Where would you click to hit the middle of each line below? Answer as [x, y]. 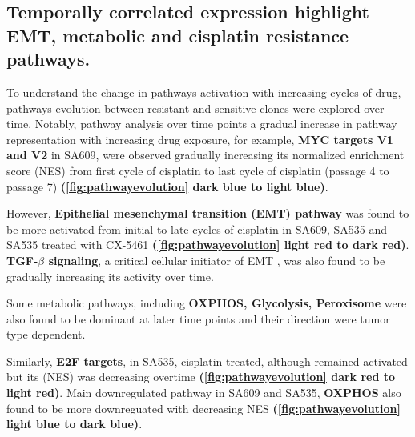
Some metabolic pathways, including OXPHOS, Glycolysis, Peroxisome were [207, 303]
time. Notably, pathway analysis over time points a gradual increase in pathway [202, 124]
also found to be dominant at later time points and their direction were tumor [198, 318]
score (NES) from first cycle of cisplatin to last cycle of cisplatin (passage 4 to [198, 170]
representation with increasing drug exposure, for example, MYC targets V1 [200, 139]
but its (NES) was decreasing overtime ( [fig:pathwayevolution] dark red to [201, 377]
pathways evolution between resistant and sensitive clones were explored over [195, 108]
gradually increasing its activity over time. [110, 276]
